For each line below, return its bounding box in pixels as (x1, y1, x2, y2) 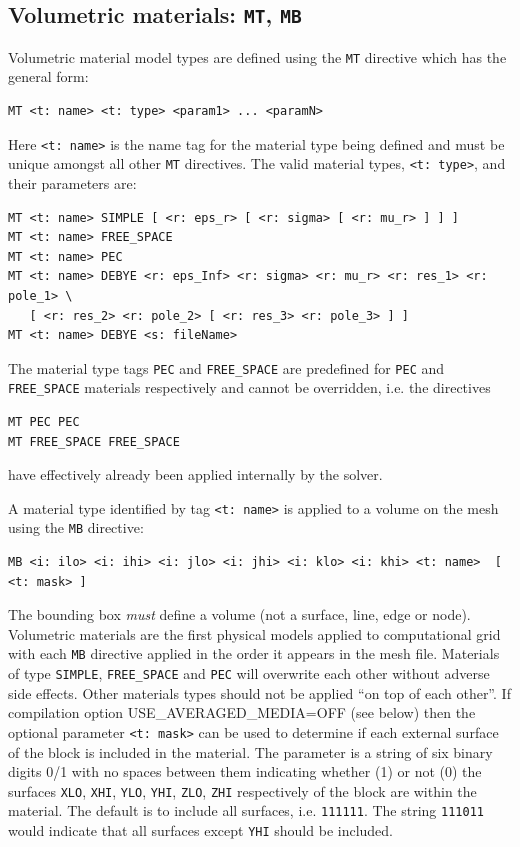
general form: (8, 66, 89, 87)
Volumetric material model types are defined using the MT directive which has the (8, 46, 507, 67)
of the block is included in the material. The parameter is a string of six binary (8, 741, 493, 762)
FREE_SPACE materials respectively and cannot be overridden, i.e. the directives (8, 377, 491, 398)
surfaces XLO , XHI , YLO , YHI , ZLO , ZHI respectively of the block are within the (8, 780, 477, 801)
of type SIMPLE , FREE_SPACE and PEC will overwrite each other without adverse (8, 663, 490, 684)
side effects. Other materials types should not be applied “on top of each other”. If (8, 682, 511, 703)
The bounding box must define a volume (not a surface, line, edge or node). (8, 604, 471, 625)
